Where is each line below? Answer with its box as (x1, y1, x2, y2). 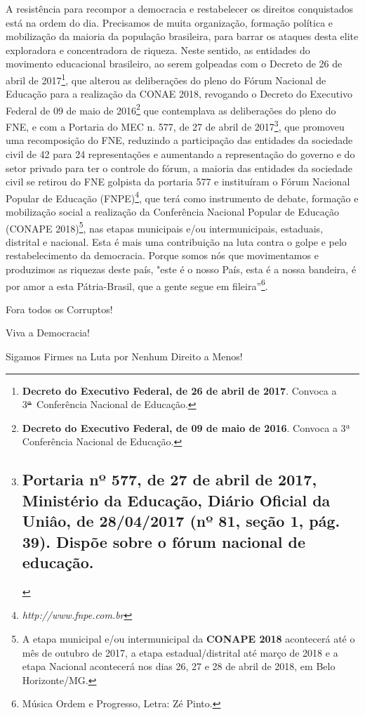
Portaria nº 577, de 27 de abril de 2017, (22, 468, 317, 490)
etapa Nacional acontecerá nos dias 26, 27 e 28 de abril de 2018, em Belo (22, 659, 336, 674)
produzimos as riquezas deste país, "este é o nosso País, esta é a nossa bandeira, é (6, 261, 357, 276)
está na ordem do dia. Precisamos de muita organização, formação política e (6, 15, 333, 29)
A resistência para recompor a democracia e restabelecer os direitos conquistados (6, 1, 354, 15)
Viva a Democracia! (6, 325, 90, 340)
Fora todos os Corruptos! (6, 301, 113, 316)
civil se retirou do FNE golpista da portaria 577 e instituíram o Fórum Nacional (6, 174, 350, 189)
